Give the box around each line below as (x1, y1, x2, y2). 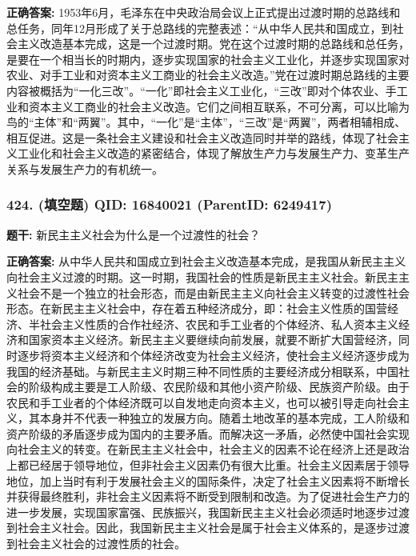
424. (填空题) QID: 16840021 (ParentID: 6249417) (6, 194, 332, 214)
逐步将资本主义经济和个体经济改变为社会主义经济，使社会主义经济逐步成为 (17, 346, 410, 363)
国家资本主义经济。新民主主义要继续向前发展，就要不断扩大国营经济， (28, 331, 398, 348)
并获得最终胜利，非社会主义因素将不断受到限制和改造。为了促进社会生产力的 (6, 488, 410, 505)
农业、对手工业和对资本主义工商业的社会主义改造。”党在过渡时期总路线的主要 (6, 66, 410, 83)
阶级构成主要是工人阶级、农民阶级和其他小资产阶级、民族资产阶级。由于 (28, 378, 410, 395)
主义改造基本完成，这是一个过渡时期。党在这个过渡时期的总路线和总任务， (17, 35, 410, 52)
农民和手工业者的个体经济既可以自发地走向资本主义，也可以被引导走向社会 (6, 394, 398, 410)
